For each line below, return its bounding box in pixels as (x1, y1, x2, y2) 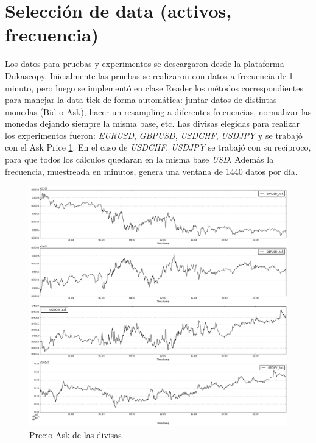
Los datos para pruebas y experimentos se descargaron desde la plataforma (5, 57, 284, 70)
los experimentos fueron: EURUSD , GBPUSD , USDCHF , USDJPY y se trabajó (5, 129, 303, 141)
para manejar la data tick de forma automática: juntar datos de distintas (5, 93, 277, 106)
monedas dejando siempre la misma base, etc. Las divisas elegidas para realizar (5, 117, 300, 130)
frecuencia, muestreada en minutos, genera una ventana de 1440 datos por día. (5, 165, 298, 177)
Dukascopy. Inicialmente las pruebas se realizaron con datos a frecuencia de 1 (5, 69, 293, 82)
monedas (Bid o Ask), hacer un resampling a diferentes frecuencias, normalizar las (5, 105, 312, 118)
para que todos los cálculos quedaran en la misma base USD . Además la (5, 153, 274, 166)
